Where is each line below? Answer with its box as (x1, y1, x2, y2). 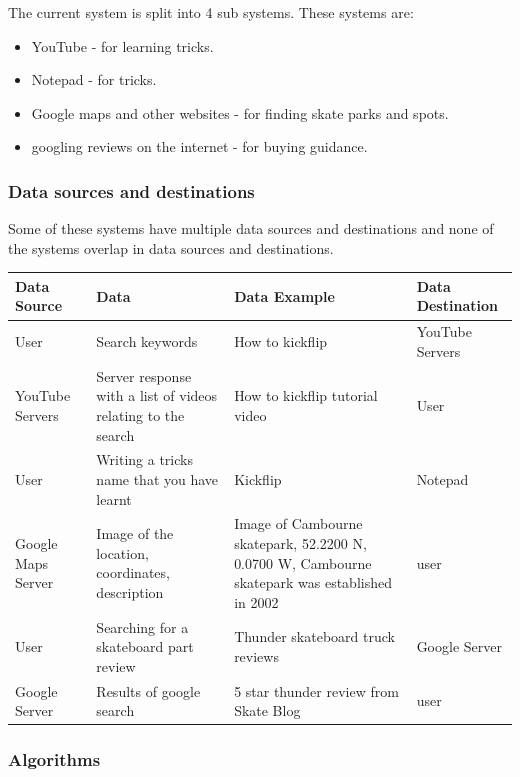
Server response (96, 365, 192, 386)
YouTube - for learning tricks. (31, 35, 214, 56)
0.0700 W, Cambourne (234, 552, 372, 573)
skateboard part (96, 636, 194, 657)
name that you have (96, 468, 219, 489)
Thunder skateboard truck (234, 626, 395, 647)
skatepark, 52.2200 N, (234, 533, 367, 553)
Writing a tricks (96, 449, 193, 470)
